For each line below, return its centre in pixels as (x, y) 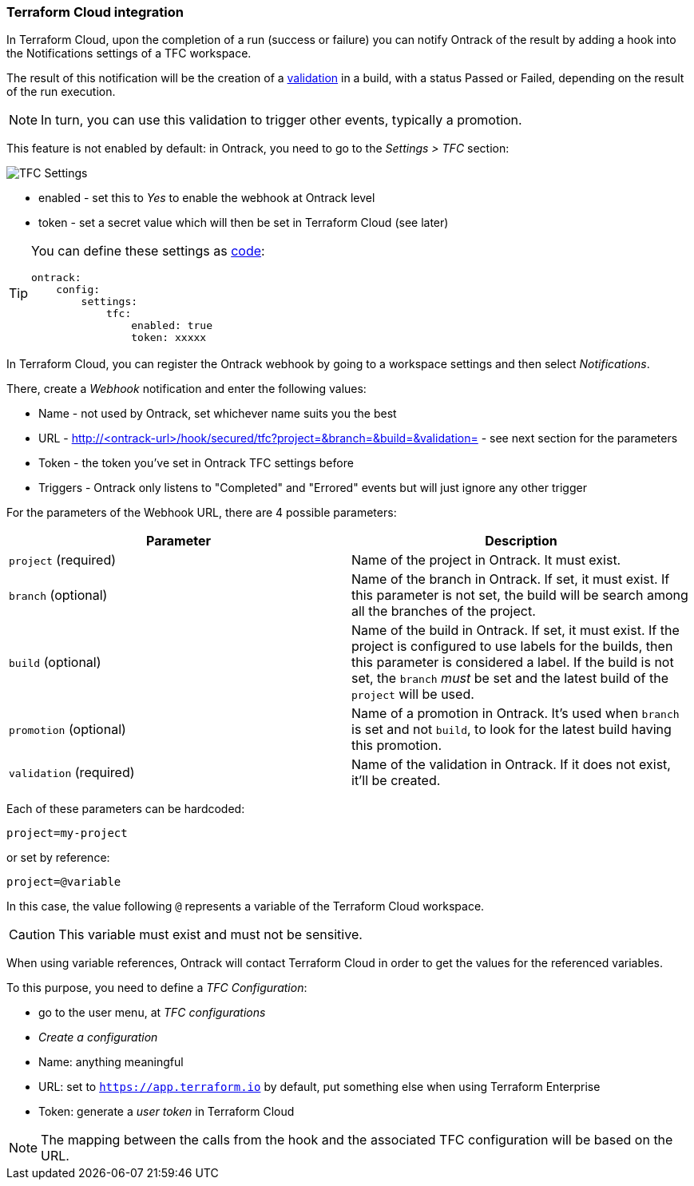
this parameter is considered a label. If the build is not (513, 662)
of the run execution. (61, 92)
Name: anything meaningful (111, 1062)
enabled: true (172, 326)
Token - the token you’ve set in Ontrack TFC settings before (196, 463)
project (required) (63, 560)
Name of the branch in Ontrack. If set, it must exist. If (511, 579)
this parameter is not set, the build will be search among (520, 595)
